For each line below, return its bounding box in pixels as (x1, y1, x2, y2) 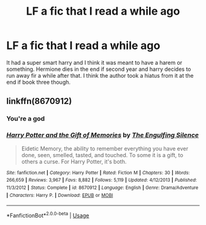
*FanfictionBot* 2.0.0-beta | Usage (6, 211, 90, 219)
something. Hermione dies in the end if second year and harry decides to (6, 65, 191, 73)
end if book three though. (6, 78, 71, 86)
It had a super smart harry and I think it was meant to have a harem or (6, 59, 183, 66)
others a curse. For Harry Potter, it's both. (21, 158, 127, 165)
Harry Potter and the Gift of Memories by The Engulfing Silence (6, 131, 199, 139)
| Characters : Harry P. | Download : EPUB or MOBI (6, 192, 113, 198)
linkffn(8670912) (6, 96, 72, 106)
